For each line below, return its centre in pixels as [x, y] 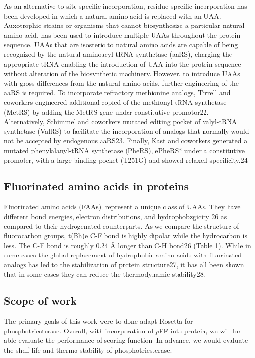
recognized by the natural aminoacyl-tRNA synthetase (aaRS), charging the [118, 54]
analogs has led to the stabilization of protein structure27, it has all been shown [124, 264]
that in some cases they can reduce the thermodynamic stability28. [105, 274]
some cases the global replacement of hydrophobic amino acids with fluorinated [123, 255]
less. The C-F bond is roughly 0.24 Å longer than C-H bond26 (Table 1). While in [127, 245]
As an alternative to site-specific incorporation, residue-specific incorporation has [126, 6]
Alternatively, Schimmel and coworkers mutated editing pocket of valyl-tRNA [121, 121]
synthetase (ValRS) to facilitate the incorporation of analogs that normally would [127, 131]
